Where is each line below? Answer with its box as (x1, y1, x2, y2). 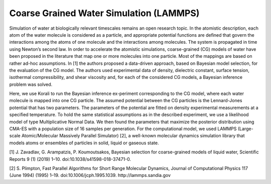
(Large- (237, 126, 253, 132)
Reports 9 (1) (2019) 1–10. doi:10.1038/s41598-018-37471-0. (9, 156, 131, 162)
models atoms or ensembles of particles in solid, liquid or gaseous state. (9, 140, 159, 146)
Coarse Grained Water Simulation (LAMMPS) (9, 8, 200, 19)
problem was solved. (9, 81, 53, 87)
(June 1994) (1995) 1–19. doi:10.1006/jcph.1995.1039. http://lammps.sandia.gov (9, 172, 171, 178)
